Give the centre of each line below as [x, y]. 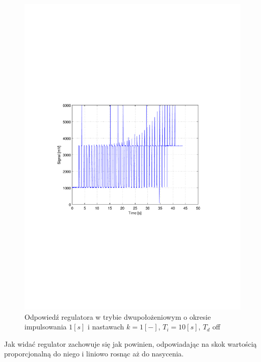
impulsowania [46, 327]
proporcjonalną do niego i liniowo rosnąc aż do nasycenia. [94, 354]
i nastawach [106, 327]
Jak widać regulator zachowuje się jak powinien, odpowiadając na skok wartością [130, 343]
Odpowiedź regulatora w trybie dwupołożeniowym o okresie [118, 316]
